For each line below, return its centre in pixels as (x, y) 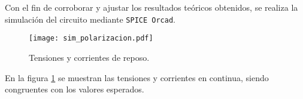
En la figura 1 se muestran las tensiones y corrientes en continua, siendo (137, 77)
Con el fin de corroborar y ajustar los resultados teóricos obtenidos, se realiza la (151, 7)
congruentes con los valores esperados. (75, 89)
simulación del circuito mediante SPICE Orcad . (90, 19)
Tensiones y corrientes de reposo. (89, 57)
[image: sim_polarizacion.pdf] (91, 38)
